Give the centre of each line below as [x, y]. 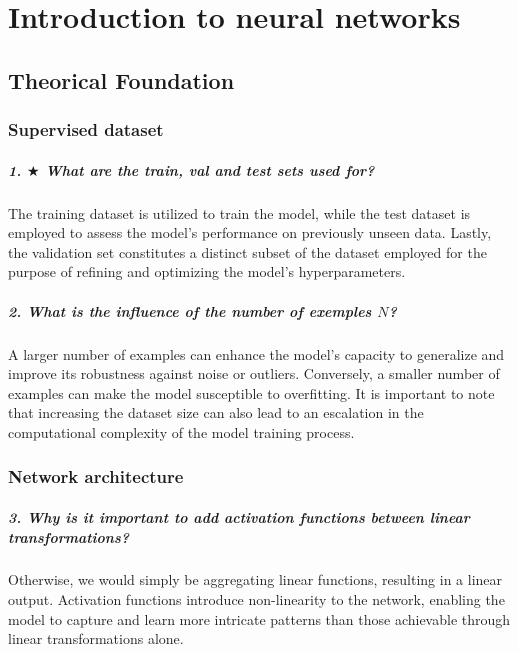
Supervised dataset [86, 129]
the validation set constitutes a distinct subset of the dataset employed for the [247, 251]
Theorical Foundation [121, 79]
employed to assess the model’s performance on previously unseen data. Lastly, [250, 232]
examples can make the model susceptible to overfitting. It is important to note [251, 392]
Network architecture [96, 476]
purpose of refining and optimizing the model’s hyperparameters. [207, 271]
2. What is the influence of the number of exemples [190, 310]
